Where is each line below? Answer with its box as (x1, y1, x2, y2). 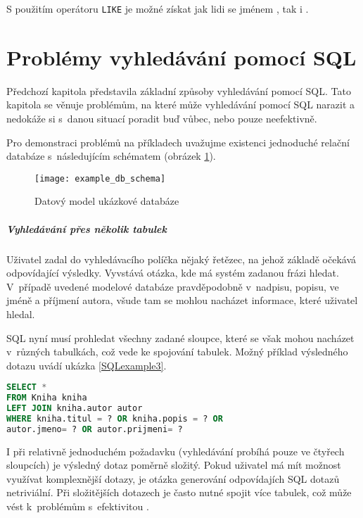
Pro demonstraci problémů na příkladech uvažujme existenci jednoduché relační (6, 134, 350, 149)
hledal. (6, 306, 35, 321)
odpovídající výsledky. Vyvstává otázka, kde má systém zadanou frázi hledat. (6, 265, 339, 280)
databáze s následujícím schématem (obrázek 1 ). (6, 149, 216, 163)
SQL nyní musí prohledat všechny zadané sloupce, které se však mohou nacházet (6, 330, 355, 345)
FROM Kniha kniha (6, 393, 87, 403)
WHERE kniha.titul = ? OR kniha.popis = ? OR (6, 413, 223, 424)
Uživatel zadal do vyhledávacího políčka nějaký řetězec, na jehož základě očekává (6, 251, 356, 266)
